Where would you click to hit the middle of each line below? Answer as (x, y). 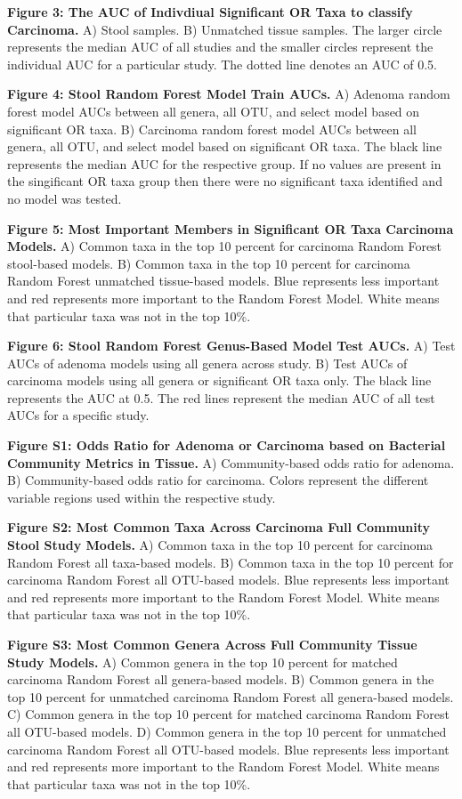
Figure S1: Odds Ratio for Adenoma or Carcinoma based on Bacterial (227, 445)
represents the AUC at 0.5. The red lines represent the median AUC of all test (221, 397)
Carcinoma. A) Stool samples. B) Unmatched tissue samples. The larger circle (225, 29)
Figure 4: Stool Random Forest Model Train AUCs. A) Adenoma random (229, 94)
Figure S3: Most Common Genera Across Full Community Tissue (212, 644)
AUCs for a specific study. (78, 415)
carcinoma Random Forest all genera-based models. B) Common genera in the (221, 679)
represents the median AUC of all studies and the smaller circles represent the (220, 47)
